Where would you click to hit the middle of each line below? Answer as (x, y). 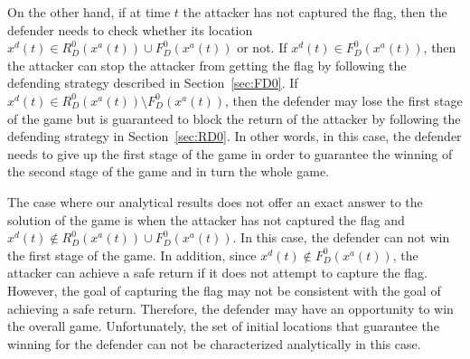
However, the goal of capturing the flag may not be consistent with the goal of (224, 290)
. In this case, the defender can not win (341, 237)
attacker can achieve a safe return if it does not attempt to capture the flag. (217, 273)
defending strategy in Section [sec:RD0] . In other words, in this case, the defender (235, 136)
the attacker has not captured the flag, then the (315, 12)
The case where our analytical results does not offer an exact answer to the (215, 201)
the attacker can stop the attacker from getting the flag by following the (207, 65)
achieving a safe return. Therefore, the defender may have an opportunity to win (230, 308)
